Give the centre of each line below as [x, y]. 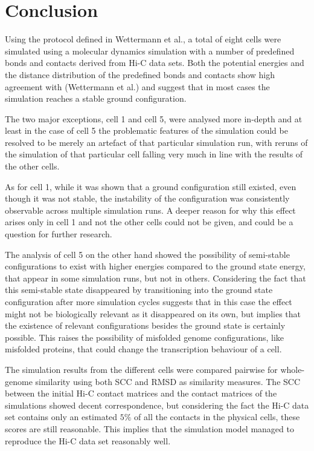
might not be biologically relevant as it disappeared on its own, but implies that [153, 313]
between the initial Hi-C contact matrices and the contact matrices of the [141, 393]
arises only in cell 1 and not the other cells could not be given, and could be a [149, 222]
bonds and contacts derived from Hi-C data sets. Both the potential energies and [155, 63]
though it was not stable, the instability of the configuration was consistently [147, 198]
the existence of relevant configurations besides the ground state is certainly [145, 325]
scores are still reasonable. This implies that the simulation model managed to [149, 428]
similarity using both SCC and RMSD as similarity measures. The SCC [168, 381]
